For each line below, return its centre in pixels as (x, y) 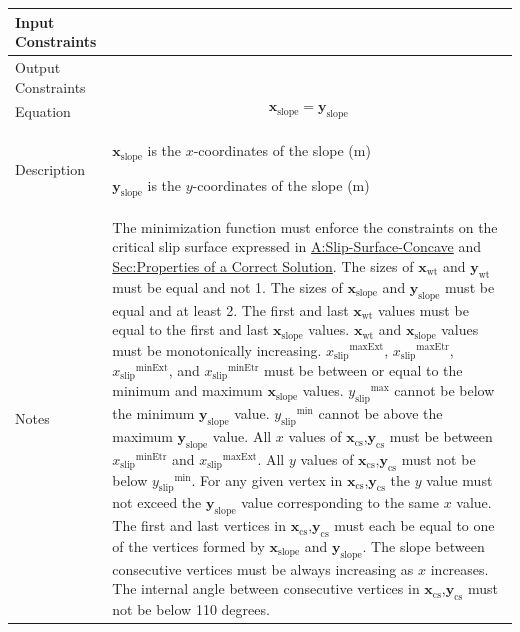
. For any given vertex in (267, 479)
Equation (43, 111)
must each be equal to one (414, 525)
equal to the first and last (190, 329)
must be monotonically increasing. (217, 349)
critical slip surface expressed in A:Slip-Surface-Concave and (297, 246)
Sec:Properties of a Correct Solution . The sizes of (263, 265)
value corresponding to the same (340, 502)
